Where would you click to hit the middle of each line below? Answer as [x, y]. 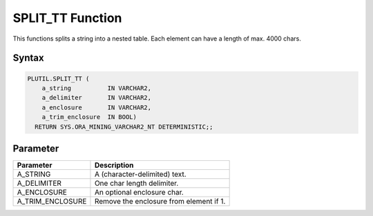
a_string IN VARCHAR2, [97, 88]
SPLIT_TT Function [67, 18]
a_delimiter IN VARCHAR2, [97, 98]
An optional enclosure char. [139, 192]
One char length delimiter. [136, 183]
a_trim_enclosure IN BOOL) [89, 117]
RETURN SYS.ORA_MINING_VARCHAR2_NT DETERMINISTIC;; [124, 127]
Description [114, 165]
